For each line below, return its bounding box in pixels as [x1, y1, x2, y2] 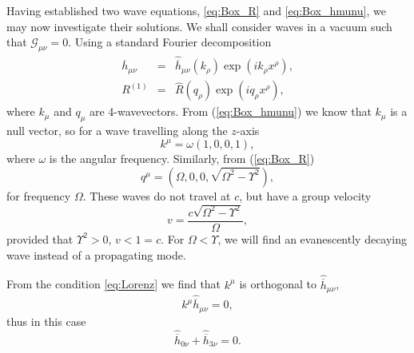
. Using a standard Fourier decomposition [68, 34, 272, 50]
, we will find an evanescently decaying [217, 230, 408, 247]
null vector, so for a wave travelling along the [6, 122, 228, 139]
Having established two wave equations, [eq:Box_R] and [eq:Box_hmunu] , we [6, 2, 386, 18]
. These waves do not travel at [82, 187, 231, 204]
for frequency [6, 187, 71, 204]
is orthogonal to [239, 276, 316, 292]
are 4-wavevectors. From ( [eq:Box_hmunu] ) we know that [90, 103, 372, 120]
